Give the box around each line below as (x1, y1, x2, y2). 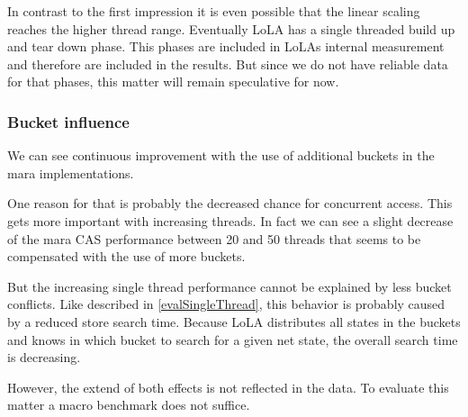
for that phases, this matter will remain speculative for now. (7, 72, 339, 91)
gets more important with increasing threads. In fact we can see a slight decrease (7, 211, 454, 230)
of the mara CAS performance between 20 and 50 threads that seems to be (7, 229, 421, 248)
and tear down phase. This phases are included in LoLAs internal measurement (7, 37, 445, 56)
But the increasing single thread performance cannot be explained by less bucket (7, 276, 452, 295)
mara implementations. (7, 163, 134, 182)
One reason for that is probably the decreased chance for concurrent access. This (7, 194, 453, 213)
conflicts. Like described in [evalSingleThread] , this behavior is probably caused (7, 295, 445, 313)
